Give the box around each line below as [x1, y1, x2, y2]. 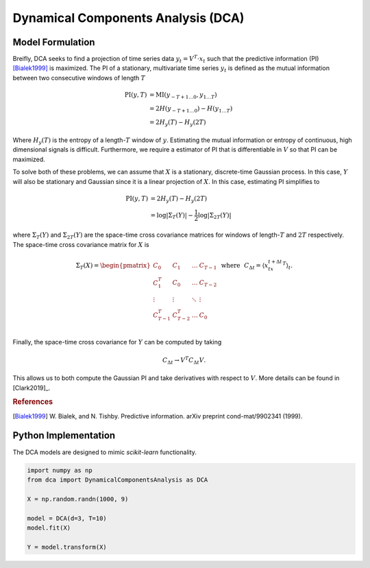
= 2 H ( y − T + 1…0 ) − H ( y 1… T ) [149, 104, 233, 114]
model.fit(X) [27, 523, 71, 532]
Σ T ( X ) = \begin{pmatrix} [75, 261, 151, 271]
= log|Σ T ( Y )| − [150, 211, 193, 220]
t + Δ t [268, 258, 282, 265]
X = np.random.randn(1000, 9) [27, 495, 129, 503]
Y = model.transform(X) [27, 543, 108, 551]
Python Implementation [12, 429, 116, 442]
